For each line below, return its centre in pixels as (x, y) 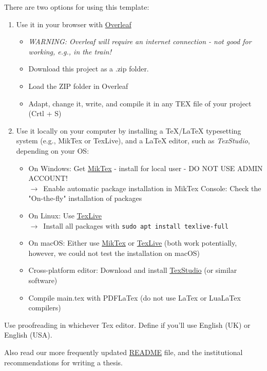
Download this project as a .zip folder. (89, 69)
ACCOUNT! (48, 178)
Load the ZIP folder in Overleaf (78, 86)
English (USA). (28, 335)
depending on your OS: (53, 150)
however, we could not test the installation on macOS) (114, 253)
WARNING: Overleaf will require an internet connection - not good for (140, 41)
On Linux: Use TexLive (65, 215)
